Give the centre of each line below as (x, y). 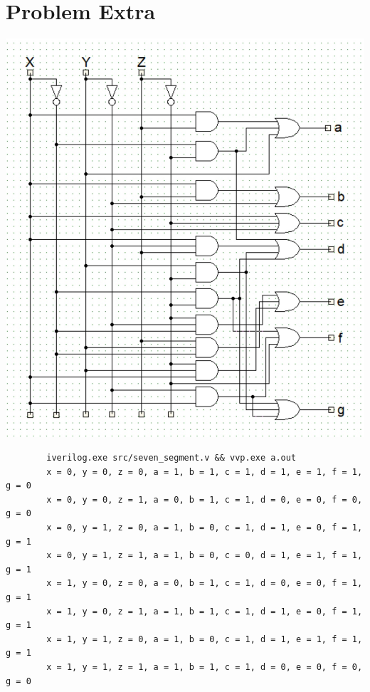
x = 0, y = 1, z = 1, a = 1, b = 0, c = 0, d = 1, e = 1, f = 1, (205, 556)
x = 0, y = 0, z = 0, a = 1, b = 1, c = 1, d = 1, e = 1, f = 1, (205, 472)
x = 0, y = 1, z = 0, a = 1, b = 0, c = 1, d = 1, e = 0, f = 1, (205, 528)
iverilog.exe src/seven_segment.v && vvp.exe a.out (171, 458)
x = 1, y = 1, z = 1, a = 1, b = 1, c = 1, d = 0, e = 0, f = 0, (205, 667)
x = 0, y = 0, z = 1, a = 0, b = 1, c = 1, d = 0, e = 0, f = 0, (205, 499)
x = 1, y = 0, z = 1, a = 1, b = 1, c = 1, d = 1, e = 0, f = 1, (205, 611)
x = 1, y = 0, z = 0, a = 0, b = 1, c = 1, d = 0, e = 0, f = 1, (205, 583)
